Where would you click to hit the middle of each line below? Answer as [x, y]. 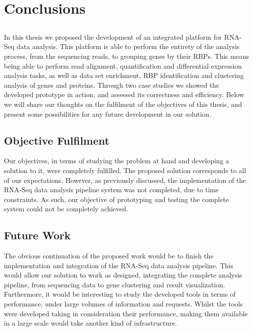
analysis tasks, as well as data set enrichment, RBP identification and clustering [124, 75]
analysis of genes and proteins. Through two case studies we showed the [112, 85]
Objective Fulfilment [57, 140]
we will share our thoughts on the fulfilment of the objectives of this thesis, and [123, 104]
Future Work [37, 235]
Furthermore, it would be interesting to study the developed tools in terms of [120, 294]
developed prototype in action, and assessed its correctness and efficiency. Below [124, 94]
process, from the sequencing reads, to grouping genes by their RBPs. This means [126, 56]
